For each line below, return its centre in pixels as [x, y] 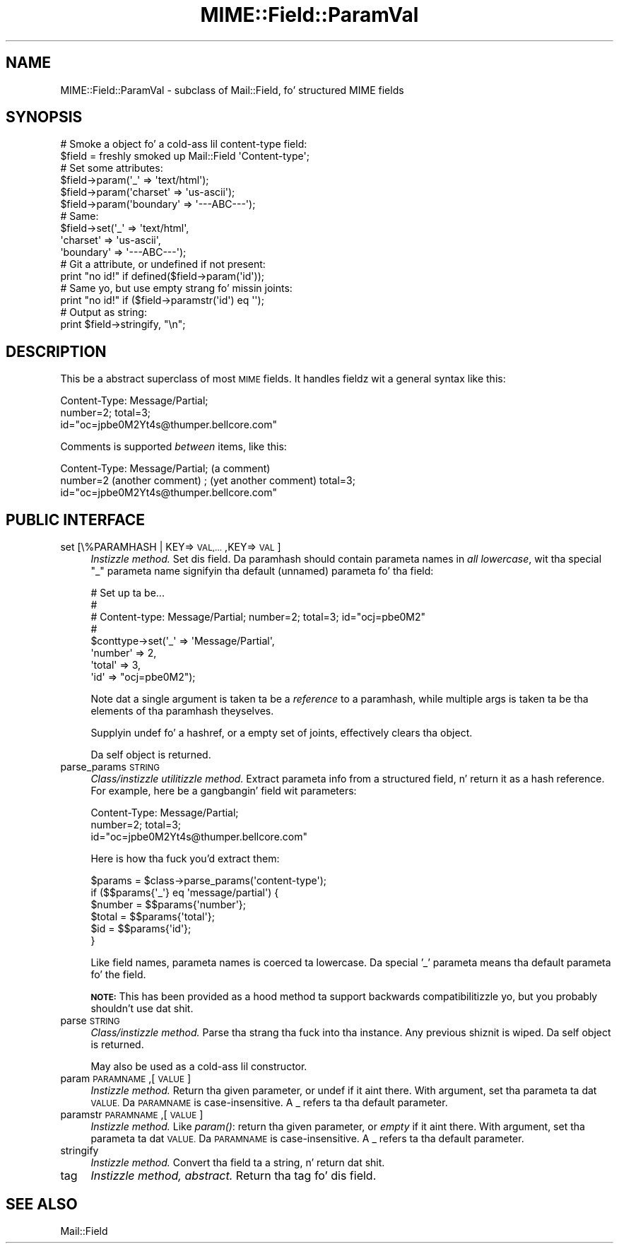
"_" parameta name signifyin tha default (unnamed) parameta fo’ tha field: [262, 571]
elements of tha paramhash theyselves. [182, 711]
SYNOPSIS [44, 117]
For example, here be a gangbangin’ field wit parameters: [224, 791]
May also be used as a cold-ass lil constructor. [199, 1067]
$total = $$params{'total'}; [153, 917]
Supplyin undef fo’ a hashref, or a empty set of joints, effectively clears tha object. [282, 733]
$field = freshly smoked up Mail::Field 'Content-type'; [185, 156]
